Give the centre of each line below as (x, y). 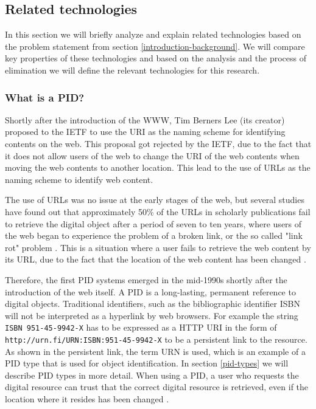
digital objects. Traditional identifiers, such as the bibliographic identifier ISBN (153, 304)
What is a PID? (45, 97)
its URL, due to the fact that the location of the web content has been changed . (156, 259)
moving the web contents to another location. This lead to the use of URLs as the (158, 167)
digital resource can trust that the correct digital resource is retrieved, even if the (157, 387)
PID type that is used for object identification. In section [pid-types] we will (147, 363)
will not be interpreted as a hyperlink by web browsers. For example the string (152, 315)
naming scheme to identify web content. (79, 179)
